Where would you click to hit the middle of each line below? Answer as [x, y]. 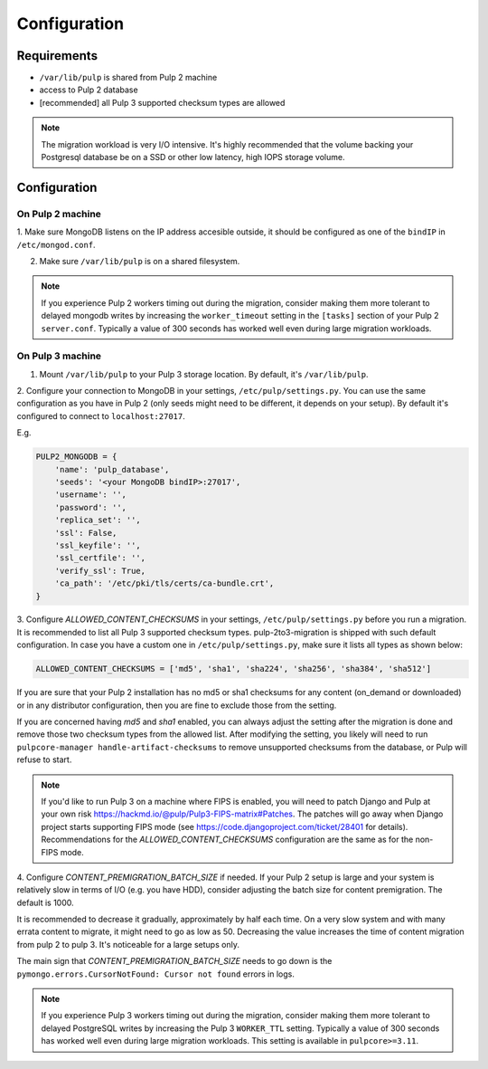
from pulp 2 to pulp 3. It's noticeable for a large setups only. [128, 944]
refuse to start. [44, 759]
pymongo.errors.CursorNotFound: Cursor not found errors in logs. [156, 974]
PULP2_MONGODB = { [76, 457]
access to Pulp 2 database [89, 90]
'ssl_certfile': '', [100, 558]
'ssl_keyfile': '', [98, 545]
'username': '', [90, 495]
